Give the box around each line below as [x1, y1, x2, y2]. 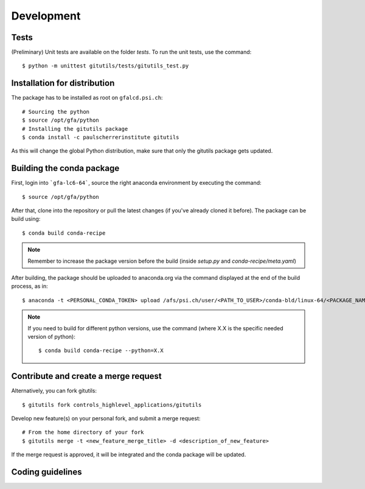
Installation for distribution [11, 78, 115, 88]
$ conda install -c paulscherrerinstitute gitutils [22, 134, 179, 140]
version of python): [27, 333, 75, 340]
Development [11, 9, 81, 23]
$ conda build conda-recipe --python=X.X [38, 347, 164, 354]
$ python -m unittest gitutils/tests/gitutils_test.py [22, 63, 189, 69]
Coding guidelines [11, 466, 82, 477]
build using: [11, 215, 41, 223]
